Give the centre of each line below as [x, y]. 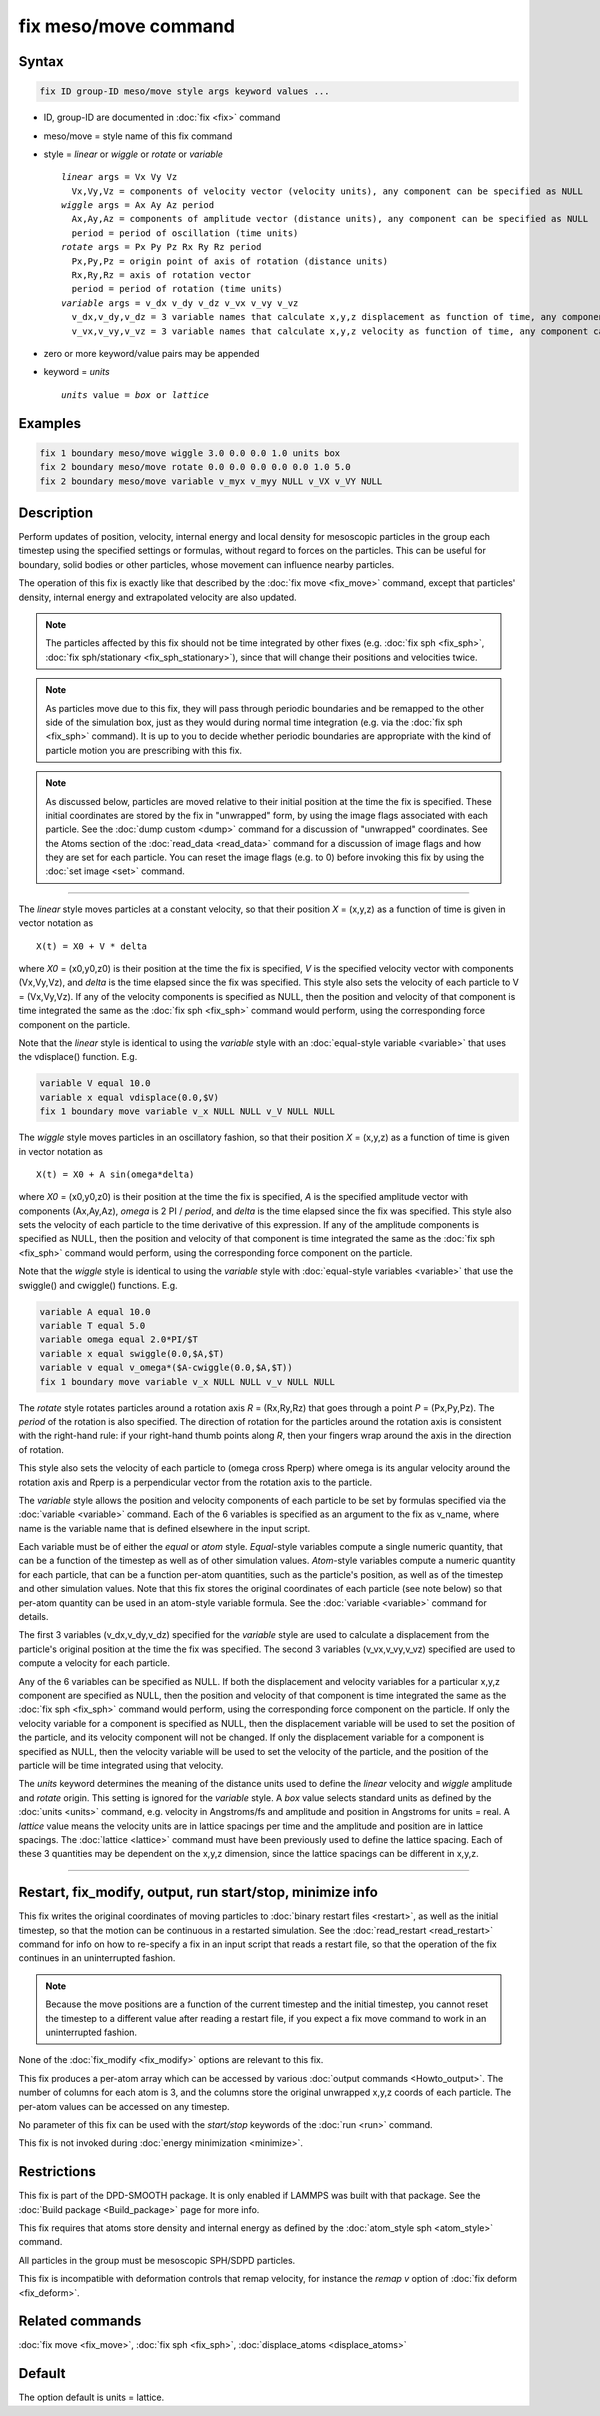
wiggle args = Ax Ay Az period [138, 205]
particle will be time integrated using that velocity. [121, 1765]
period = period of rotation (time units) [177, 289]
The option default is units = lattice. [91, 2397]
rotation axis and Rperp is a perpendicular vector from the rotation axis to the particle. [195, 1482]
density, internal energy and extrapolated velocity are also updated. [157, 597]
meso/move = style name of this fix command [138, 136]
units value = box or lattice [135, 394]
